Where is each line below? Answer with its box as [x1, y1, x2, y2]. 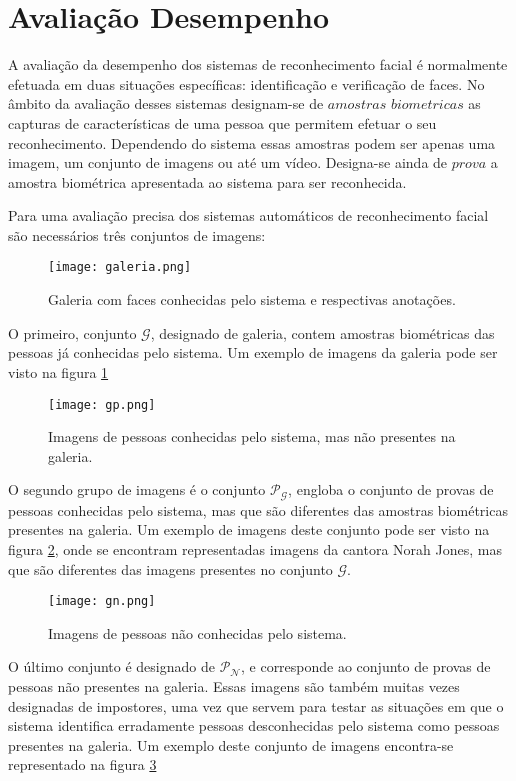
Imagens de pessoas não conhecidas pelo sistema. [48, 622, 347, 643]
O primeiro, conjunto [8, 322, 137, 343]
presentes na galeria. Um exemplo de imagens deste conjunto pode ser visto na [8, 519, 490, 540]
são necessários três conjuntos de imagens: [8, 224, 266, 245]
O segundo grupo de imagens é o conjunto [8, 479, 266, 500]
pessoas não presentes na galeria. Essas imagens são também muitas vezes [8, 676, 460, 697]
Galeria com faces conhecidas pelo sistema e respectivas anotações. [48, 289, 456, 310]
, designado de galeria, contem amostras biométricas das [150, 322, 495, 343]
